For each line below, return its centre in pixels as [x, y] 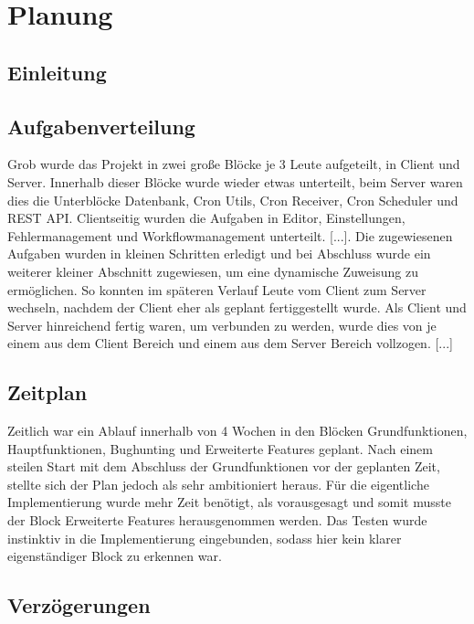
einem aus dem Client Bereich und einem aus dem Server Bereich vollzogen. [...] [230, 343]
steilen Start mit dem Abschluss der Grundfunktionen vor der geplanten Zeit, [224, 466]
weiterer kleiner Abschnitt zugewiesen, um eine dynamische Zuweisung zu [213, 271]
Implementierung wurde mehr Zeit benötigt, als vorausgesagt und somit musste [229, 502]
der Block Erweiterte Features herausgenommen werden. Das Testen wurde [217, 520]
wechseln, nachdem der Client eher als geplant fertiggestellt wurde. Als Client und [237, 307]
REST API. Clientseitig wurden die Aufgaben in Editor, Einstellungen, [206, 218]
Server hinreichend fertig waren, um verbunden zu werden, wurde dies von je [222, 325]
